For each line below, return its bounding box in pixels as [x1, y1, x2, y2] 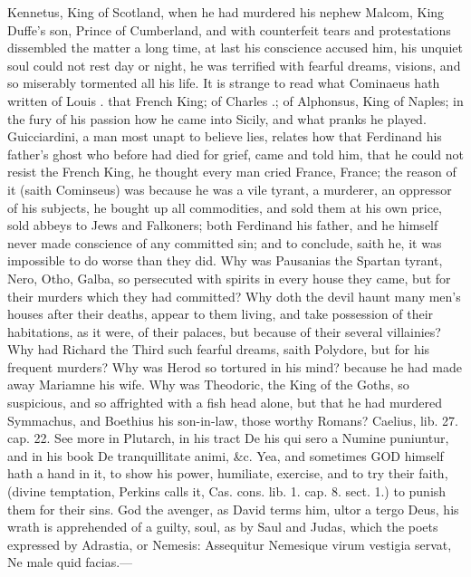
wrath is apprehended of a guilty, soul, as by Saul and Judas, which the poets [7, 517, 438, 536]
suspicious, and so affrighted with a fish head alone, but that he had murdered [7, 393, 443, 412]
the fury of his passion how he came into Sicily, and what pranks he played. [7, 109, 427, 128]
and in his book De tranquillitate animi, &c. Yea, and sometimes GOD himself [7, 446, 444, 465]
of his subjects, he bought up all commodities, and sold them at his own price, [7, 197, 443, 216]
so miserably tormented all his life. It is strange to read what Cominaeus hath [7, 73, 440, 92]
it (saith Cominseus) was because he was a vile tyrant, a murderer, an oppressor [7, 179, 452, 198]
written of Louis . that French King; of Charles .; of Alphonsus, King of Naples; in [7, 91, 464, 110]
